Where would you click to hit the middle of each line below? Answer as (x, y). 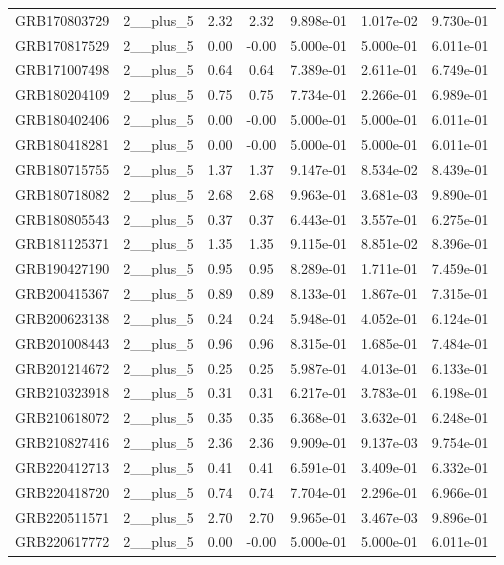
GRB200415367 (62, 293)
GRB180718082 (62, 193)
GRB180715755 (62, 168)
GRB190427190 (62, 268)
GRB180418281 (62, 143)
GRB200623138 (62, 317)
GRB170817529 (62, 44)
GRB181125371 (62, 243)
